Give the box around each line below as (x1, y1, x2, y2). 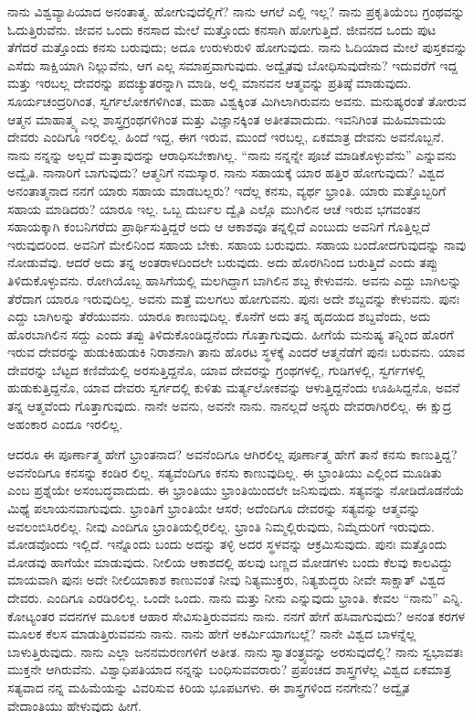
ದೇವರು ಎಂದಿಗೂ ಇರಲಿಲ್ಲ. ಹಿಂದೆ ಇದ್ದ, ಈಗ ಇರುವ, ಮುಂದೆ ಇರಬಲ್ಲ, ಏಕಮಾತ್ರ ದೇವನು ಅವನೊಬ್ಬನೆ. (7, 127, 445, 146)
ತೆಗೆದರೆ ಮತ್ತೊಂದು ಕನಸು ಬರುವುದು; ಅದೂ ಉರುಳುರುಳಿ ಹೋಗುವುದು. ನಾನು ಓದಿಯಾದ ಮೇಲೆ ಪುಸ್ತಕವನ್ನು (7, 38, 468, 57)
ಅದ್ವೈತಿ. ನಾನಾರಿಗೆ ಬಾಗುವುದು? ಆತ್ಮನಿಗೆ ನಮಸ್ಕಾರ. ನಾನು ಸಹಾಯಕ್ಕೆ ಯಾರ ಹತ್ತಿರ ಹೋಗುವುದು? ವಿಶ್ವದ (7, 163, 445, 182)
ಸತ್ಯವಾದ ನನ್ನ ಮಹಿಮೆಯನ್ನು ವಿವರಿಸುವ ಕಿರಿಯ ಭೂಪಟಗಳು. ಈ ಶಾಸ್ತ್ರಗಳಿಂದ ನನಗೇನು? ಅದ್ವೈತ (7, 677, 410, 696)
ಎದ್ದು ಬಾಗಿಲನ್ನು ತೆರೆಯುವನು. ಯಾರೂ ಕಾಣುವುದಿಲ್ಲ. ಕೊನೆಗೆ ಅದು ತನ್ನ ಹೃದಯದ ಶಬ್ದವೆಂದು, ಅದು (7, 306, 431, 326)
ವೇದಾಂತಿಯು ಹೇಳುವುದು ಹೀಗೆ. (7, 695, 142, 715)
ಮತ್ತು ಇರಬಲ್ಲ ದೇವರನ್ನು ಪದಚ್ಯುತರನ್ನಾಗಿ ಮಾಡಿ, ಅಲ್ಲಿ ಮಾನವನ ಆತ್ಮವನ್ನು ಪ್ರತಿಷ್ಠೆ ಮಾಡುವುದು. (7, 73, 412, 92)
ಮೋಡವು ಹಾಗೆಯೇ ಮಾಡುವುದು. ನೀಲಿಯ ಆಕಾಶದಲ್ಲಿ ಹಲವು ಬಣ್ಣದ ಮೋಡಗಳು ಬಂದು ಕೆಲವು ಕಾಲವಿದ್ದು (7, 552, 453, 571)
